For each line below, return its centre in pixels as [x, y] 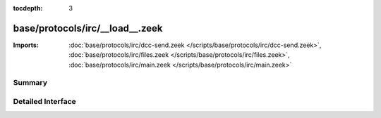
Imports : [26, 45]
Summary [30, 83]
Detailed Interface [45, 102]
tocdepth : [28, 8]
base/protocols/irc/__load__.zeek [88, 28]
